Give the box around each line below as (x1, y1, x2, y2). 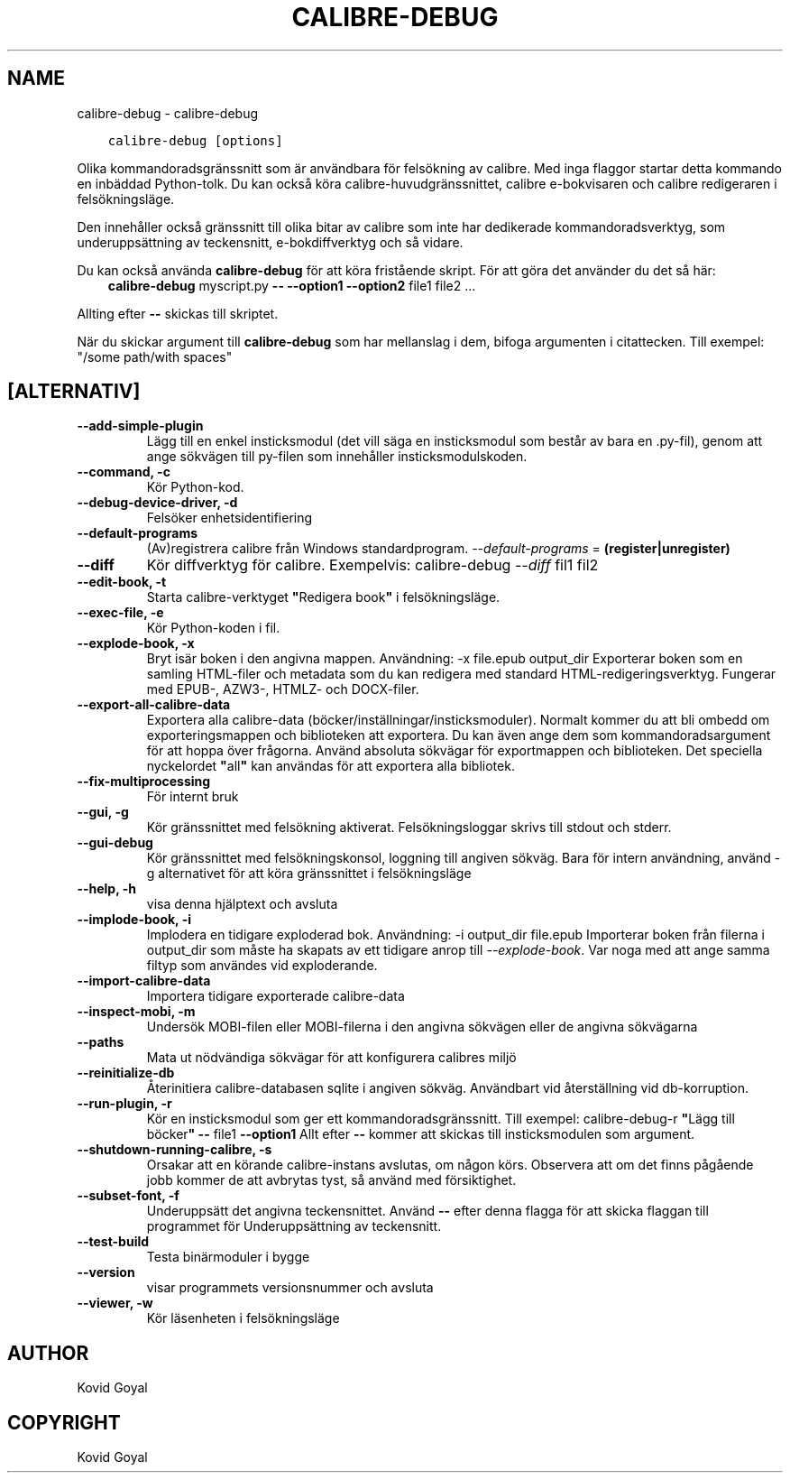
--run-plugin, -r (77, 1096, 172, 1112)
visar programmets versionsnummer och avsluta (146, 1280, 434, 1296)
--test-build (77, 1234, 150, 1250)
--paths (77, 1034, 124, 1050)
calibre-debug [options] (107, 133, 283, 148)
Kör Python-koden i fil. (146, 620, 280, 636)
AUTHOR (7, 1341, 89, 1364)
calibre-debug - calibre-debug (77, 105, 259, 121)
